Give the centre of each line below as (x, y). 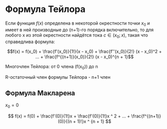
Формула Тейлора (45, 9)
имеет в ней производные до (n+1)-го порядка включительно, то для (79, 30)
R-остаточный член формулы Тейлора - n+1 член (58, 77)
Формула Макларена (40, 93)
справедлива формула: (30, 42)
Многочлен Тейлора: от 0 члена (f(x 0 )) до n (52, 67)
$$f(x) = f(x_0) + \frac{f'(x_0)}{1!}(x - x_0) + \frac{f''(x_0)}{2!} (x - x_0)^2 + (85, 51)
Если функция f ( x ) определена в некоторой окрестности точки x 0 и (77, 24)
